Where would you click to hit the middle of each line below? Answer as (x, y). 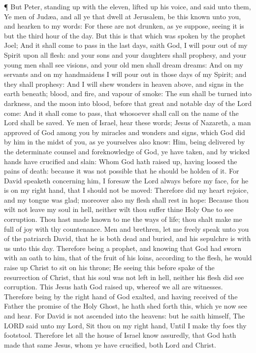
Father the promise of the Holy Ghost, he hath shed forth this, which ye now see (126, 306)
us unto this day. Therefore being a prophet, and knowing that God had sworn (123, 248)
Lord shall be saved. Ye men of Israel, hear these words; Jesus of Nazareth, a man (128, 123)
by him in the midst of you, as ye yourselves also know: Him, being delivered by (125, 142)
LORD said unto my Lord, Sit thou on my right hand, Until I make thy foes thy (125, 325)
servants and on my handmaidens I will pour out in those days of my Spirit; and (125, 74)
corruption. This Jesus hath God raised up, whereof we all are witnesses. (113, 287)
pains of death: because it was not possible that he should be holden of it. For (122, 171)
